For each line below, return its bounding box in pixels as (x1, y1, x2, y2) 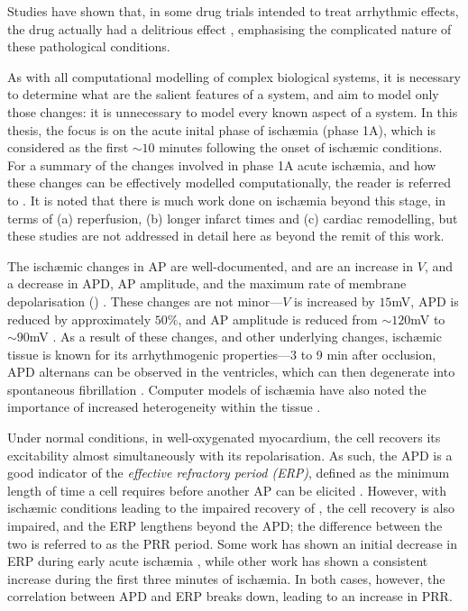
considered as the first (7, 138, 129, 157)
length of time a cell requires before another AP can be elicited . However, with (7, 480, 446, 499)
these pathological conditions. (7, 37, 170, 56)
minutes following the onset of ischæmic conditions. (159, 138, 443, 157)
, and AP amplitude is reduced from (178, 309, 378, 328)
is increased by (294, 291, 375, 310)
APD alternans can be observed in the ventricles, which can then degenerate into (7, 362, 455, 381)
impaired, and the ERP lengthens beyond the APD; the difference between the (7, 516, 443, 535)
